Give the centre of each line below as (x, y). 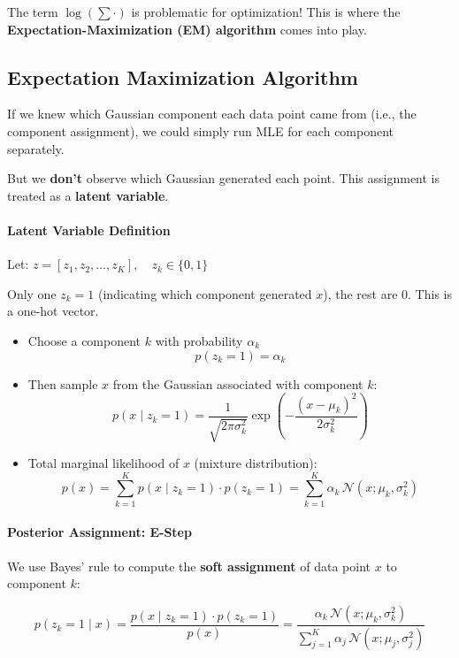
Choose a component (84, 340)
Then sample (63, 383)
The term (33, 11)
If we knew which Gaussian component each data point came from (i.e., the (212, 114)
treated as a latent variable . (88, 195)
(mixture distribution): (256, 463)
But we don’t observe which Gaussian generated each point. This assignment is (224, 178)
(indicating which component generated (205, 293)
